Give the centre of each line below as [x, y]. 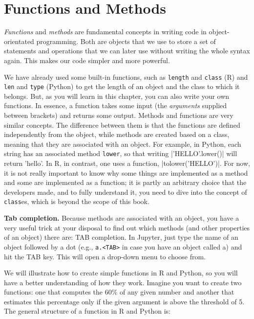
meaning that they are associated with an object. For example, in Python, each [123, 144]
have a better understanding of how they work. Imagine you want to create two [123, 282]
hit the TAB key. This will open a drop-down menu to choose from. [105, 256]
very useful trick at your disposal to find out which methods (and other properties [127, 227]
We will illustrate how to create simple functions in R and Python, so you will [121, 273]
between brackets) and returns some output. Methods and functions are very [119, 115]
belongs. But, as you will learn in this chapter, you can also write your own [117, 96]
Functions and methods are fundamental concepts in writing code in [105, 32]
